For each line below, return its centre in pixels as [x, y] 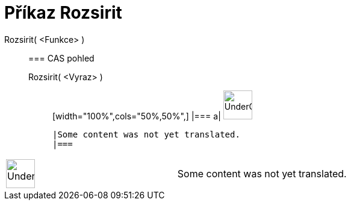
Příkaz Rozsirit [63, 13]
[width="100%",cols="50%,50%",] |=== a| [137, 116]
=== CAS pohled [61, 58]
